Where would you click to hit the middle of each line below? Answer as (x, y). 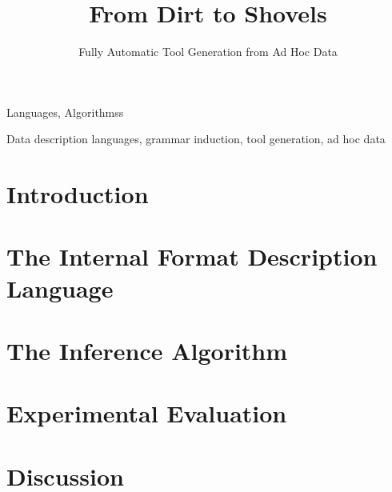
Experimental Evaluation (147, 413)
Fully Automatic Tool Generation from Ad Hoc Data (208, 52)
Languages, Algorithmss (65, 112)
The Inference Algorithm (147, 351)
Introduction (78, 194)
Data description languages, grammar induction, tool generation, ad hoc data (196, 139)
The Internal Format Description (192, 256)
